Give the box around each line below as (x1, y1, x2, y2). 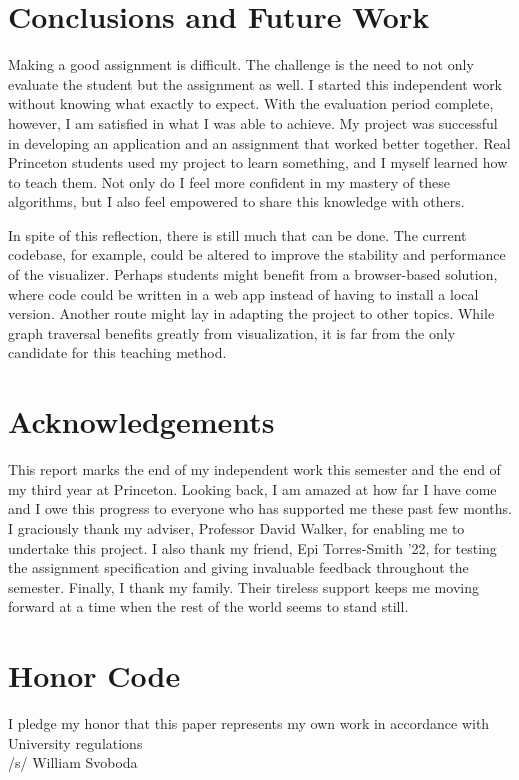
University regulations (8, 732, 143, 753)
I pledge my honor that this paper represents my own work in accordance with (8, 713, 490, 734)
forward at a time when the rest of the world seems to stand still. (8, 596, 409, 617)
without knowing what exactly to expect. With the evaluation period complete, (8, 93, 494, 114)
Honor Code (8, 655, 181, 696)
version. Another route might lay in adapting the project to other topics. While (8, 303, 495, 324)
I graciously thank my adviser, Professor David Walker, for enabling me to (8, 517, 465, 538)
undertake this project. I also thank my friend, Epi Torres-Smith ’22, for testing (8, 537, 497, 558)
